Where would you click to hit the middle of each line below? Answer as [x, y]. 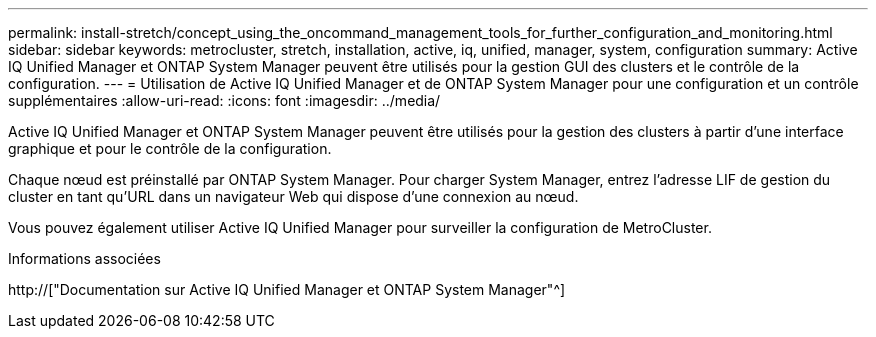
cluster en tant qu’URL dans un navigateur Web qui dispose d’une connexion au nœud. [293, 196]
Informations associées [84, 258]
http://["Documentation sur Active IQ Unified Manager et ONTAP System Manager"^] [287, 289]
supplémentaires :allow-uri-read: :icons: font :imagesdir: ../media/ [224, 100]
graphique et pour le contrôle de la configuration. [170, 148]
